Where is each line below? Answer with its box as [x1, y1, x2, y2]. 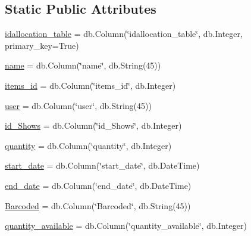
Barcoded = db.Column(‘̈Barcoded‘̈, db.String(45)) [5, 199, 191, 212]
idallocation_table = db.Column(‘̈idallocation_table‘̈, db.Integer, [5, 27, 243, 40]
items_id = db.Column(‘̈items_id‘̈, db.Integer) [5, 79, 176, 91]
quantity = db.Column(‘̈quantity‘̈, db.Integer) [5, 139, 172, 151]
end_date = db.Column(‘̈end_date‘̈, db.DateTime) [5, 179, 192, 191]
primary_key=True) [5, 39, 79, 51]
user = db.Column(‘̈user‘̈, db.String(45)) [5, 99, 152, 111]
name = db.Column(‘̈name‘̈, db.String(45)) [5, 59, 161, 72]
